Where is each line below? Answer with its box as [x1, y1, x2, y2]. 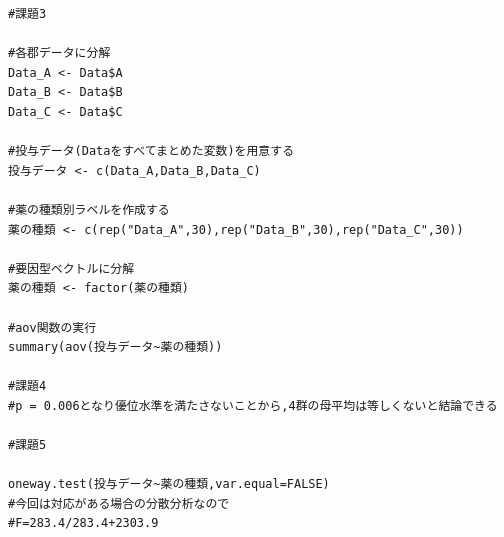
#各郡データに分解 [8, 46, 111, 61]
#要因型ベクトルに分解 [8, 261, 135, 276]
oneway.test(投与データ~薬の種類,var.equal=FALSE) [8, 477, 330, 492]
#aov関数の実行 [8, 320, 97, 335]
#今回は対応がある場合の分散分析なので [8, 496, 230, 511]
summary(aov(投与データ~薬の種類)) [8, 340, 223, 355]
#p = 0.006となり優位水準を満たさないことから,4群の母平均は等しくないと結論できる [8, 398, 498, 413]
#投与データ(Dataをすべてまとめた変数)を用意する [8, 144, 295, 159]
